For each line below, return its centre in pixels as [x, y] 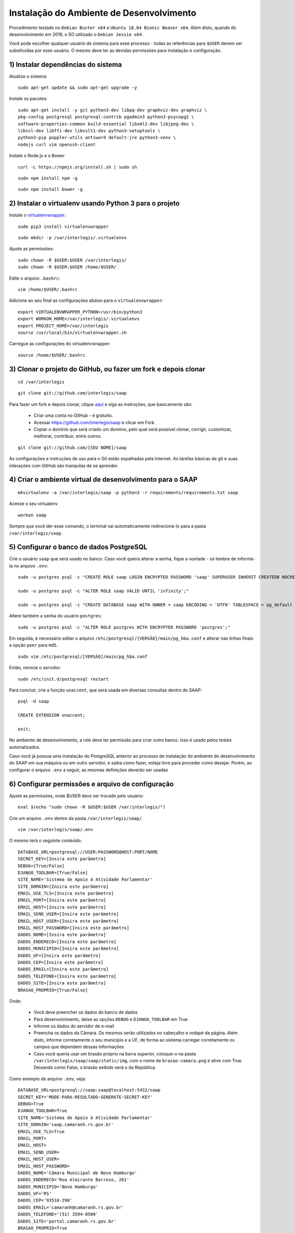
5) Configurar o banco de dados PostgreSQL [78, 547]
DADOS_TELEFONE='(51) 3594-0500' [58, 1214]
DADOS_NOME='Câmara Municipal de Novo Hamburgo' [77, 1173]
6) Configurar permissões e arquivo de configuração [91, 784]
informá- [246, 559]
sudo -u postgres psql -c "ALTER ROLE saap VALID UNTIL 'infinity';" [103, 591]
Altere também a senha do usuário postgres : [56, 616]
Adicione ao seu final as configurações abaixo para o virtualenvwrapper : [86, 300]
